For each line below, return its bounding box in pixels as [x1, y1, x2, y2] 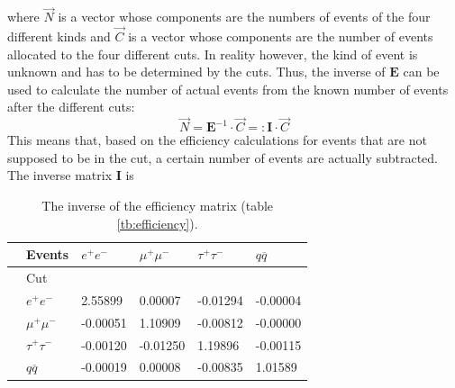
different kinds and [7, 27, 111, 46]
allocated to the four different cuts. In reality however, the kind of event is [7, 44, 418, 63]
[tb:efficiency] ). [116, 213, 198, 232]
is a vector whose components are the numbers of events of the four [58, 7, 431, 26]
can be [403, 62, 440, 81]
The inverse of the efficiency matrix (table [41, 196, 274, 214]
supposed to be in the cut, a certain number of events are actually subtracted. [7, 148, 439, 167]
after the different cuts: [7, 97, 135, 116]
